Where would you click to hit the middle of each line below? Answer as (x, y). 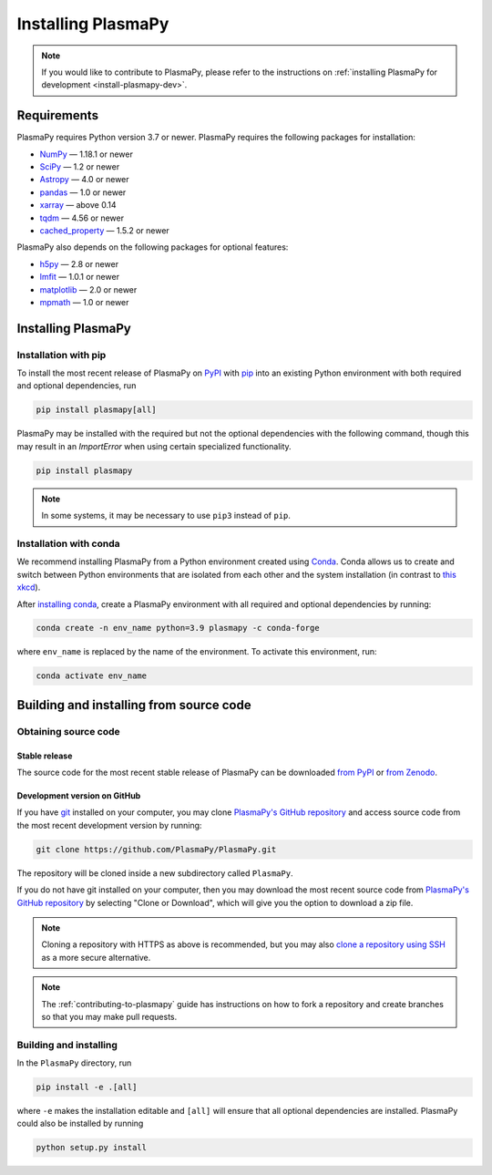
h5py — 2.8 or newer (79, 263)
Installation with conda (68, 543)
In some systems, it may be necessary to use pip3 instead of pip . (166, 516)
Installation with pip (61, 355)
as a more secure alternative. (96, 957)
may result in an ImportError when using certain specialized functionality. (154, 446)
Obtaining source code (68, 731)
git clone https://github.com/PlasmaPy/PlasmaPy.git (156, 849)
